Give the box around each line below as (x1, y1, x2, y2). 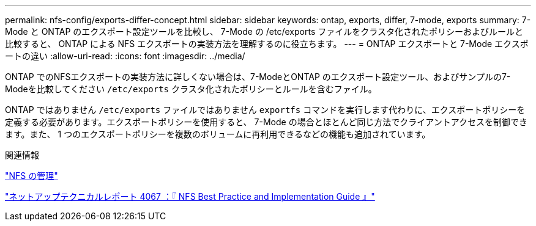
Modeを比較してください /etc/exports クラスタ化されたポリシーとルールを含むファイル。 (5, 84, 377, 94)
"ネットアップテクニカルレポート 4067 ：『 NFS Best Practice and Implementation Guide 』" (5, 191, 375, 202)
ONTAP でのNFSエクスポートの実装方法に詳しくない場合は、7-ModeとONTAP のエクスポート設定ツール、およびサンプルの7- (5, 71, 511, 82)
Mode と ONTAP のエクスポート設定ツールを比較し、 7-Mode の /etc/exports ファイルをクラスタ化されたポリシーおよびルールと (5, 26, 523, 37)
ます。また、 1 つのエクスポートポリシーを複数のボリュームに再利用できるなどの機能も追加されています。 (5, 129, 431, 139)
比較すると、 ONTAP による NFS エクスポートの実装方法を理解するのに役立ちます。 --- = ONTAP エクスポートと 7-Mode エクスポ (5, 38, 529, 49)
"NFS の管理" (5, 170, 58, 181)
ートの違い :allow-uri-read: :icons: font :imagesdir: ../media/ (5, 51, 245, 61)
